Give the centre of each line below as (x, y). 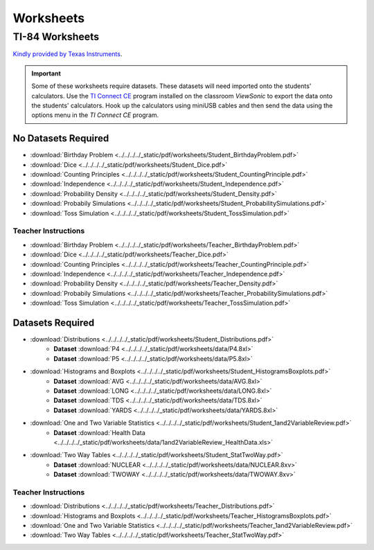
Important (46, 73)
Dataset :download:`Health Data (99, 432)
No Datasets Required (61, 139)
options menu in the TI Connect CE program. (95, 115)
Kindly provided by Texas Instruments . (68, 54)
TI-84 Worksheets (56, 37)
